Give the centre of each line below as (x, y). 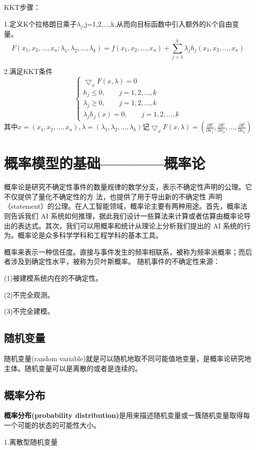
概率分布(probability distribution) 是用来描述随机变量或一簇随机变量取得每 (127, 415)
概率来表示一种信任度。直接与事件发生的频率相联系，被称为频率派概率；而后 (128, 251)
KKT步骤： (22, 7)
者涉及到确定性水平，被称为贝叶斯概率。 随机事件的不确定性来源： (112, 261)
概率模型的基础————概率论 (105, 163)
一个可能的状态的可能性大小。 (52, 425)
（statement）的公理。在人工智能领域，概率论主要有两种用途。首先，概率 (122, 206)
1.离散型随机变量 (31, 441)
